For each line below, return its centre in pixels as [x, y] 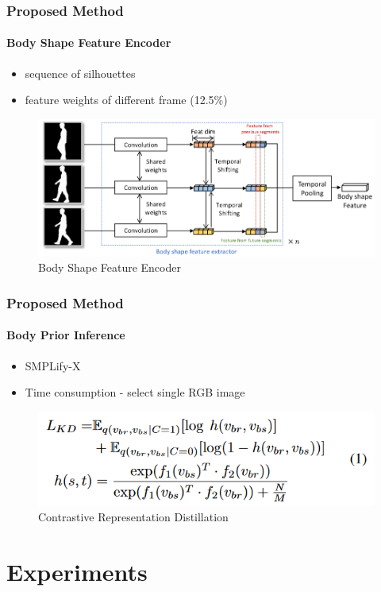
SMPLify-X [53, 365]
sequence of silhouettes [80, 73]
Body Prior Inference [66, 335]
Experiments [77, 572]
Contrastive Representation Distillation [133, 517]
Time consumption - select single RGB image [135, 392]
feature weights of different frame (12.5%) [126, 100]
